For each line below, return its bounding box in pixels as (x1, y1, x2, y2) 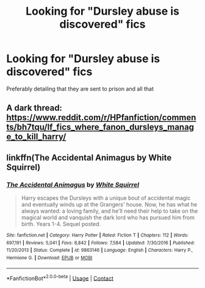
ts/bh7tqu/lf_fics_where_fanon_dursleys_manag (6, 122, 194, 132)
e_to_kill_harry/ (6, 132, 67, 142)
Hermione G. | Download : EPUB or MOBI (6, 254, 93, 261)
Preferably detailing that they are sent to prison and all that (6, 85, 154, 93)
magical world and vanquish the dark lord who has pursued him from (21, 214, 195, 221)
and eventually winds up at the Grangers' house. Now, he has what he (21, 201, 198, 208)
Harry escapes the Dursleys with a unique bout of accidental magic (21, 194, 191, 202)
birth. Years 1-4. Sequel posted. (21, 221, 101, 228)
